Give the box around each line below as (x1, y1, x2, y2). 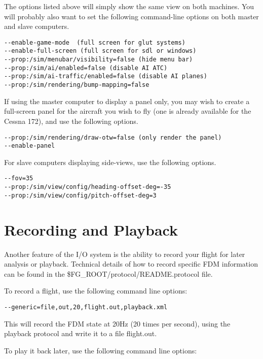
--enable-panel (4, 142, 55, 150)
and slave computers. (4, 21, 69, 31)
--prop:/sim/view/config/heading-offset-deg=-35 (4, 183, 171, 191)
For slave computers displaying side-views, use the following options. (4, 156, 216, 167)
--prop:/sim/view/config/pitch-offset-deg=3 (4, 191, 157, 199)
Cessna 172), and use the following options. (4, 115, 138, 126)
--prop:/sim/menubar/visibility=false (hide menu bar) (4, 56, 193, 63)
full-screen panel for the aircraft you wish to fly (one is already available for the (4, 106, 251, 116)
